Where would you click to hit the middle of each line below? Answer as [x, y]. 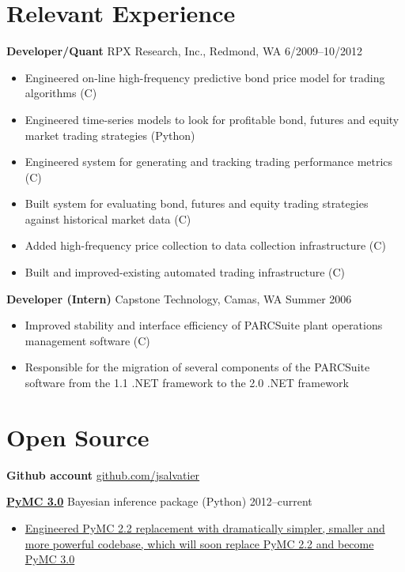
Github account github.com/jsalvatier [103, 474]
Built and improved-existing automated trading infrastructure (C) [185, 272]
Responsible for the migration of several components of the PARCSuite [197, 367]
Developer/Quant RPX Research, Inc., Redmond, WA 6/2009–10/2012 [184, 51]
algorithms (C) [61, 93]
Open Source [78, 437]
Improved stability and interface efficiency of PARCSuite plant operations [204, 325]
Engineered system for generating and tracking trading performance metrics [209, 162]
